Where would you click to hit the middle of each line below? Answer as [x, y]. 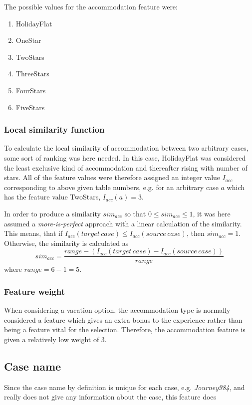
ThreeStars [32, 74]
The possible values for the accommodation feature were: [91, 6]
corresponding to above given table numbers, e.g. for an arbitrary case [111, 187]
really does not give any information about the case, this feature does [110, 397]
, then [195, 233]
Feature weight [35, 291]
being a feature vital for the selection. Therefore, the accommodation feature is [125, 329]
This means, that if [33, 233]
